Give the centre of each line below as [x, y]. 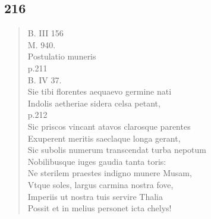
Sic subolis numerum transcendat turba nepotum [117, 150]
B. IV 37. [45, 79]
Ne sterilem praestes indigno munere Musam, [110, 173]
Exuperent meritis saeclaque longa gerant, [104, 138]
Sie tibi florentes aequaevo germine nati [100, 91]
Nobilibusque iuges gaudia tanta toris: [97, 161]
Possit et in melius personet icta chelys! [100, 208]
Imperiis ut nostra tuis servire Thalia [95, 196]
